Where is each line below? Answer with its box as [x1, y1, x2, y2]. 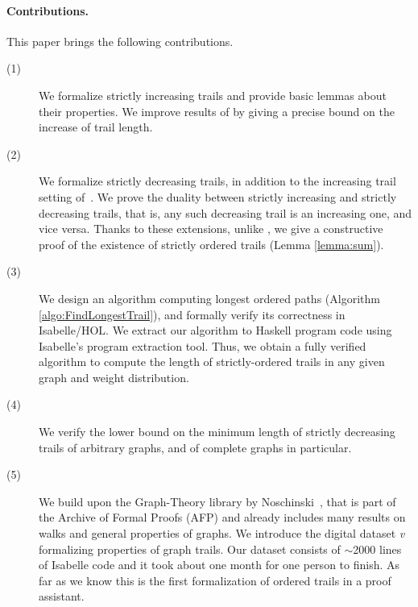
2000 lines [353, 540, 402, 557]
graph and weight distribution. [39, 368, 189, 385]
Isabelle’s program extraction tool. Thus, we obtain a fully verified [39, 337, 366, 354]
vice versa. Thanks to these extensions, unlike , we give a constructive [39, 220, 383, 237]
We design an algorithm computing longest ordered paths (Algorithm [39, 289, 380, 306]
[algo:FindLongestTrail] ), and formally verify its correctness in [39, 306, 346, 322]
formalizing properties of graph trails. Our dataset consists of [39, 540, 341, 557]
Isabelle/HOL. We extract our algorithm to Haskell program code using [39, 322, 392, 339]
